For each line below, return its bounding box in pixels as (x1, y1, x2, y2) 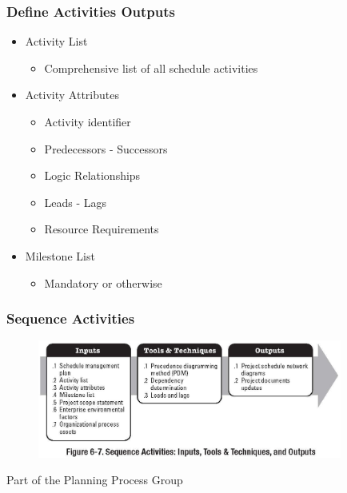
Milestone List (25, 247, 95, 264)
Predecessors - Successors (44, 140, 168, 157)
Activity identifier (44, 113, 131, 129)
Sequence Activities (6, 308, 135, 328)
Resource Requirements (44, 221, 159, 237)
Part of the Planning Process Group (6, 471, 183, 488)
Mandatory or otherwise (44, 274, 162, 291)
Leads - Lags (44, 193, 107, 210)
